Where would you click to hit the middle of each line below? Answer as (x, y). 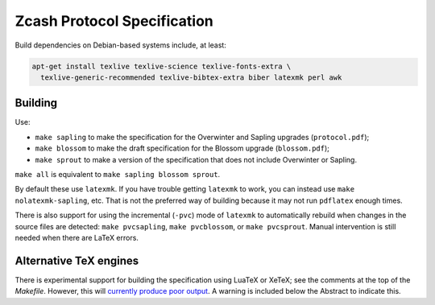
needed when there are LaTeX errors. (77, 237)
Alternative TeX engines (77, 260)
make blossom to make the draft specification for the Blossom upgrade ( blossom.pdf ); (182, 148)
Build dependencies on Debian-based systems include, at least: (121, 45)
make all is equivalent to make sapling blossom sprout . (118, 174)
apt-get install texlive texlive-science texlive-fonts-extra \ (162, 66)
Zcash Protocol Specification (114, 21)
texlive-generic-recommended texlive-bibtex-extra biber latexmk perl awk (191, 77)
